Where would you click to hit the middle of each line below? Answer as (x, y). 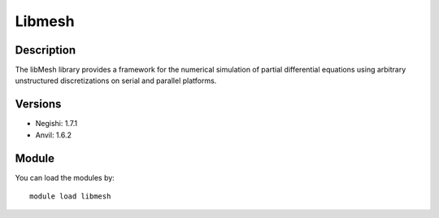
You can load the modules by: (65, 177)
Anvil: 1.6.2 (54, 135)
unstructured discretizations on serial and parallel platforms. (116, 81)
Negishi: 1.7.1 (56, 124)
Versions (38, 105)
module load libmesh (70, 196)
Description (46, 50)
